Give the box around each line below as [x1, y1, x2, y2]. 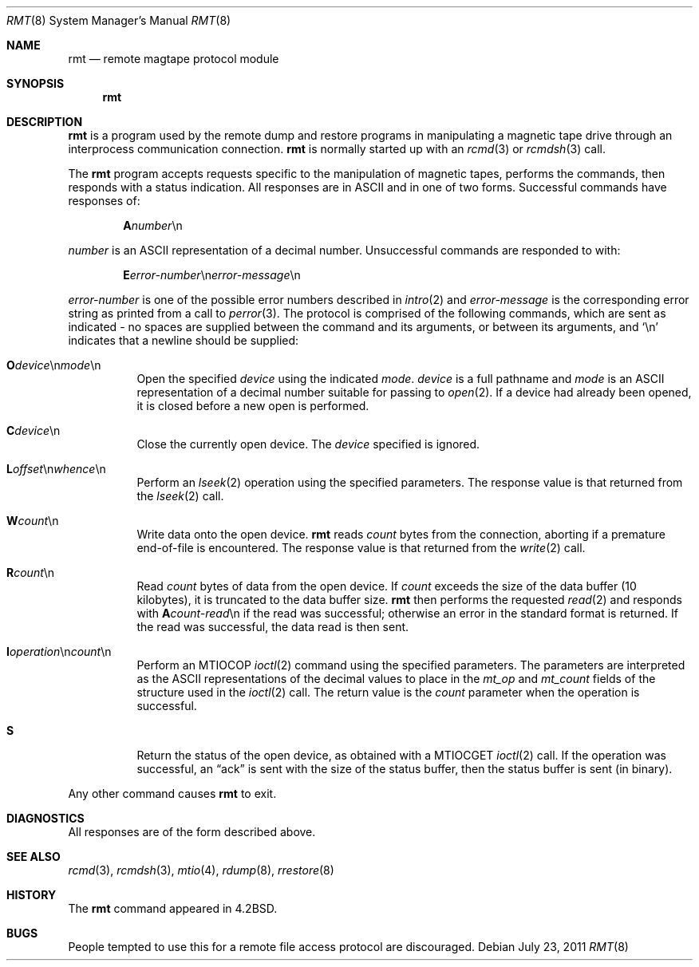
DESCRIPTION [6, 115, 83, 128]
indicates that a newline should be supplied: [68, 334, 299, 347]
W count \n [6, 514, 59, 527]
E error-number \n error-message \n [123, 268, 301, 282]
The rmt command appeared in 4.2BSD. [68, 902, 278, 915]
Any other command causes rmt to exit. [68, 787, 277, 800]
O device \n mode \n [6, 358, 101, 372]
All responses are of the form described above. [68, 825, 316, 839]
